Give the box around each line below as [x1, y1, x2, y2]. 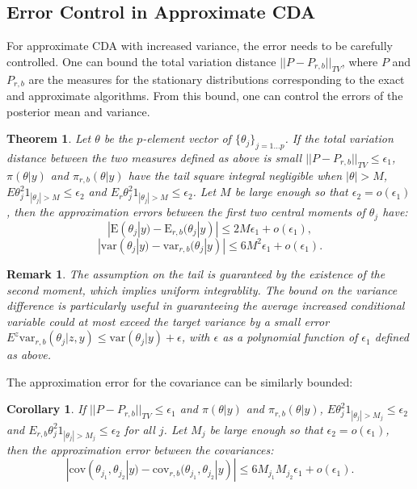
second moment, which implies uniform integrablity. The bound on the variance [6, 281, 398, 298]
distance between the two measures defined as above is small [6, 149, 302, 166]
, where [341, 52, 378, 69]
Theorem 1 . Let [6, 130, 91, 147]
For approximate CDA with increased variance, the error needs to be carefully [6, 37, 394, 54]
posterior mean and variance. [6, 102, 150, 119]
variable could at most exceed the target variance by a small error [6, 312, 330, 329]
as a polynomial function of [222, 328, 358, 345]
